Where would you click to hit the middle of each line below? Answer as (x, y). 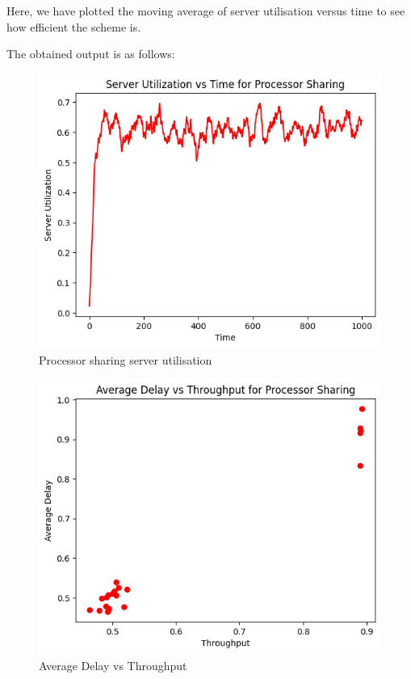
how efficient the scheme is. (74, 26)
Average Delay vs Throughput (113, 666)
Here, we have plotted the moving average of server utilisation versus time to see (206, 11)
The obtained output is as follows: (91, 54)
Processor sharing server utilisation (126, 359)
